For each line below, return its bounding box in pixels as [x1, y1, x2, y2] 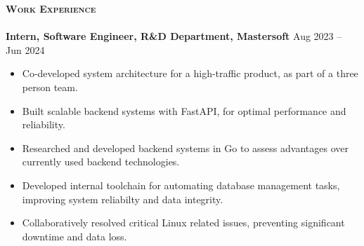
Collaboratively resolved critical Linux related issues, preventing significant [22, 215, 345, 230]
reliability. [22, 117, 65, 132]
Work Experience [6, 1, 96, 15]
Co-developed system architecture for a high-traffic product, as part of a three [22, 66, 358, 81]
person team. [22, 79, 78, 94]
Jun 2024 [6, 42, 45, 57]
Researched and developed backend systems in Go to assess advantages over [22, 140, 349, 155]
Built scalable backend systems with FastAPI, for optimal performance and [22, 103, 346, 118]
